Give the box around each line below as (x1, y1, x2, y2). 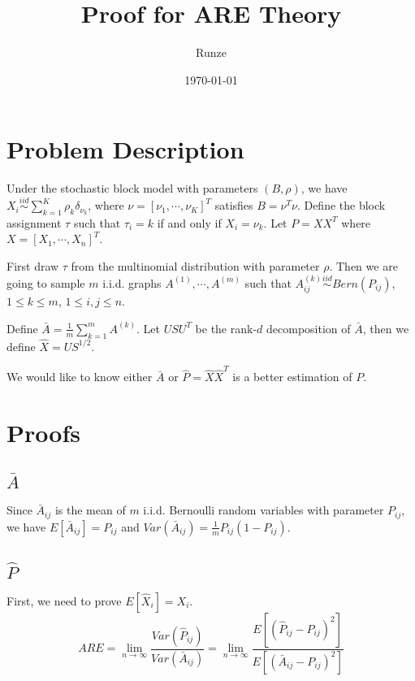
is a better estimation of (232, 368, 352, 385)
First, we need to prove (6, 592, 122, 609)
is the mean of (54, 501, 126, 518)
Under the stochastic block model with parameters (6, 180, 258, 197)
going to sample (6, 274, 85, 291)
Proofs (6, 415, 80, 449)
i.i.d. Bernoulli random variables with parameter (143, 501, 384, 518)
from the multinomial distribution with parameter (71, 258, 320, 275)
